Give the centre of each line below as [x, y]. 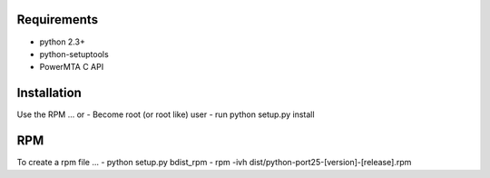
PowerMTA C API [72, 67]
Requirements [58, 20]
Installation [49, 93]
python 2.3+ [62, 42]
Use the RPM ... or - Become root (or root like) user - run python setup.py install [166, 114]
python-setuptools [74, 54]
